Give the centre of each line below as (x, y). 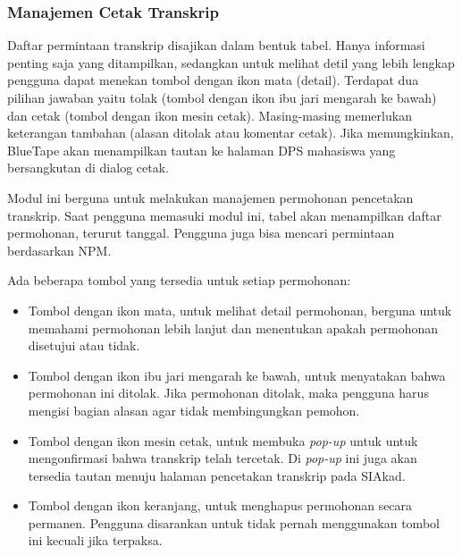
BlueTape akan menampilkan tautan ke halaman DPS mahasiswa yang (202, 150)
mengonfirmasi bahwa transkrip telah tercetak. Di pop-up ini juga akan (223, 458)
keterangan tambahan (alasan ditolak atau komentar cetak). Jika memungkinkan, (231, 133)
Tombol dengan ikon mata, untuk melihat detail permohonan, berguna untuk (240, 310)
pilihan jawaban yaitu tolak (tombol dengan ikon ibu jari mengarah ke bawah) (222, 97)
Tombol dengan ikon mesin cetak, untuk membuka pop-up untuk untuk (223, 440)
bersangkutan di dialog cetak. (88, 168)
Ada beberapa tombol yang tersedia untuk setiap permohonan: (179, 280)
